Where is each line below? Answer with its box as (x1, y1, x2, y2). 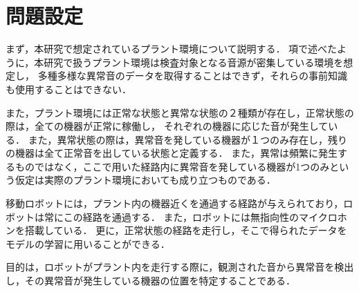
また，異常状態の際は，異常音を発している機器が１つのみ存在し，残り (28, 132, 347, 146)
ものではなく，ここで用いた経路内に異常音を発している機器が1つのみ (15, 159, 330, 173)
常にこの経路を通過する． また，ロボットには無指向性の (44, 209, 300, 224)
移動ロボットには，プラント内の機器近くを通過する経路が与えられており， (6, 196, 344, 211)
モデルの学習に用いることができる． (6, 236, 170, 251)
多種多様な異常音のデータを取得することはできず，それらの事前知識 (37, 68, 347, 83)
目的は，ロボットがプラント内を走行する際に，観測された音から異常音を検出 (6, 260, 354, 274)
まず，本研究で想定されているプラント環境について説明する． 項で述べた (6, 41, 338, 56)
